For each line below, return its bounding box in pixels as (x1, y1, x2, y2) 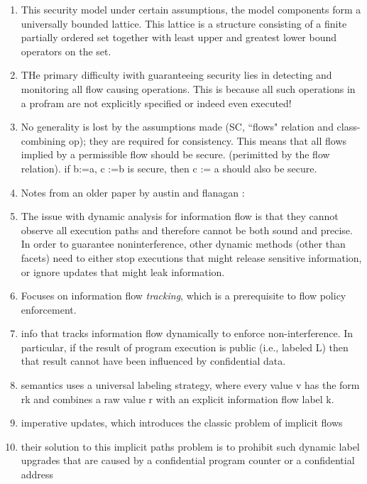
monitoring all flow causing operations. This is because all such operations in (21, 81, 356, 96)
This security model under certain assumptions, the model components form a (21, 2, 361, 16)
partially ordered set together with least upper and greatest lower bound (21, 30, 337, 45)
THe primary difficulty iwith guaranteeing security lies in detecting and (21, 67, 332, 82)
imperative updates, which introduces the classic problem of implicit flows (21, 415, 343, 430)
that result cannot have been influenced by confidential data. (21, 353, 286, 368)
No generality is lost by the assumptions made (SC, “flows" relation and (21, 119, 334, 134)
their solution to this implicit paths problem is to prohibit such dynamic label (21, 439, 360, 453)
